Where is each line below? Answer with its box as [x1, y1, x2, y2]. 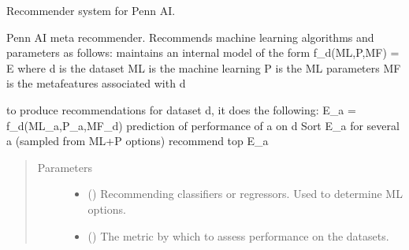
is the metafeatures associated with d [6, 75, 186, 91]
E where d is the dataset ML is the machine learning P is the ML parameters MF [6, 59, 401, 76]
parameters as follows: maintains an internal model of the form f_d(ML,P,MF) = [6, 44, 400, 61]
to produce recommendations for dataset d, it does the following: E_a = [6, 101, 356, 118]
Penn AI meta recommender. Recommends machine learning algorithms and [6, 28, 374, 45]
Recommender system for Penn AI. [6, 2, 176, 18]
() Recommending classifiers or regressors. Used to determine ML [87, 185, 403, 202]
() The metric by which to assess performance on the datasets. [87, 227, 389, 244]
